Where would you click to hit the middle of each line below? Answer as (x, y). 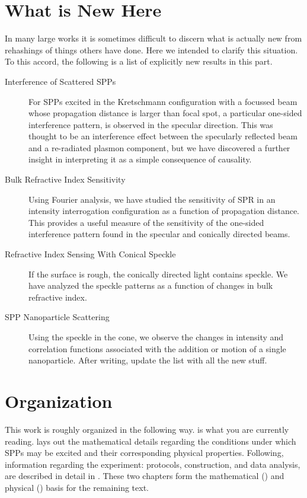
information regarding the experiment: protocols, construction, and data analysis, (153, 464)
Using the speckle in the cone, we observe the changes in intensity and (156, 337)
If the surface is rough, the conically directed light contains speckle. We (158, 274)
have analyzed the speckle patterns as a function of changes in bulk (151, 285)
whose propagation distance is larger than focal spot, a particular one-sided (165, 113)
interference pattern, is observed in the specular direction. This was (151, 124)
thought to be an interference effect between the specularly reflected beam (163, 136)
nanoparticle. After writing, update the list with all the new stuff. (148, 360)
